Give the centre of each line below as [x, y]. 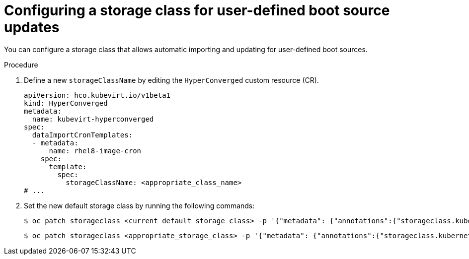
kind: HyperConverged [66, 103]
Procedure [21, 65]
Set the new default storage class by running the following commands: [139, 205]
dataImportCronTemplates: [82, 135]
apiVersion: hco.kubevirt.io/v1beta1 [97, 95]
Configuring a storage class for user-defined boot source [197, 10]
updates [32, 27]
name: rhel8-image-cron [95, 151]
